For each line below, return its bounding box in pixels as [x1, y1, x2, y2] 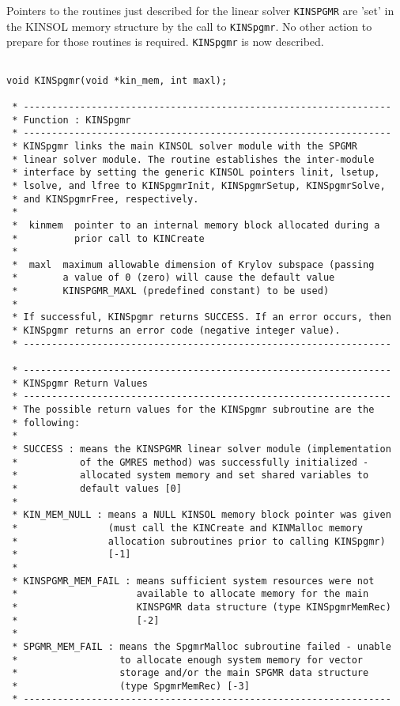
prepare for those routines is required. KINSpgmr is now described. [6, 33, 324, 50]
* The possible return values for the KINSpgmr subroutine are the [12, 404, 375, 416]
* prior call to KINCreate [12, 232, 205, 244]
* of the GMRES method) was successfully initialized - [12, 456, 369, 468]
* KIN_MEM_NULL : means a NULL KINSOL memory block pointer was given [12, 509, 391, 521]
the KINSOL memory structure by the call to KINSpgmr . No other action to [6, 17, 372, 34]
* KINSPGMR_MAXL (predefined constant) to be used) [12, 285, 330, 297]
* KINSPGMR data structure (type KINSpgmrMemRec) [12, 601, 391, 613]
